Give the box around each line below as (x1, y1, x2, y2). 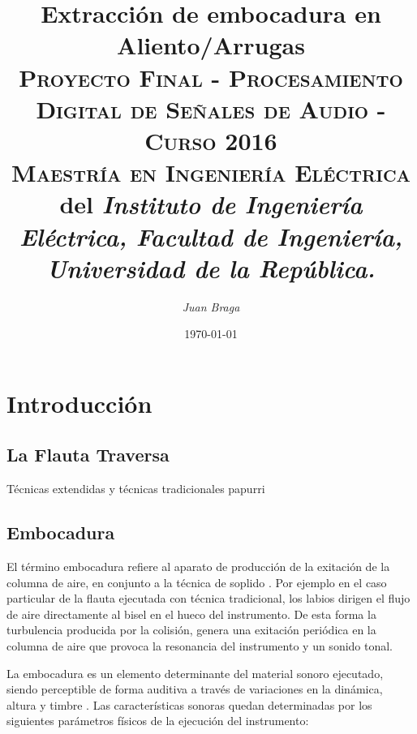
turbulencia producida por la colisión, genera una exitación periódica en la (6, 621, 376, 638)
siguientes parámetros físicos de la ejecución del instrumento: (6, 712, 309, 729)
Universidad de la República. (46, 251, 376, 285)
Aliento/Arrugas (117, 28, 305, 62)
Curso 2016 (144, 123, 277, 157)
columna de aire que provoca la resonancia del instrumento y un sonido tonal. (6, 637, 393, 654)
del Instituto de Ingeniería (59, 187, 363, 221)
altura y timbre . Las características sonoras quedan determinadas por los (6, 696, 372, 713)
